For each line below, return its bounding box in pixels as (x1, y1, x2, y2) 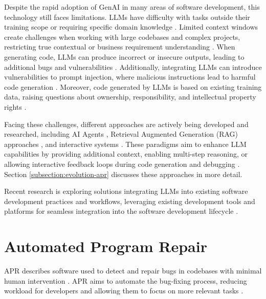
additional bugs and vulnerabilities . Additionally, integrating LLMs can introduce (4, 61, 262, 72)
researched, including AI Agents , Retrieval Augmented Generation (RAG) (4, 129, 238, 139)
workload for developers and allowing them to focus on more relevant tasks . (4, 285, 243, 296)
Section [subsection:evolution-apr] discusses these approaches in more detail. (4, 168, 242, 179)
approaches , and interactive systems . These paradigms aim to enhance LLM (4, 138, 247, 149)
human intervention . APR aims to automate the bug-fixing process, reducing (4, 275, 247, 286)
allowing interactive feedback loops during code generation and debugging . (4, 158, 240, 169)
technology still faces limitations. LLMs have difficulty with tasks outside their (4, 11, 250, 22)
